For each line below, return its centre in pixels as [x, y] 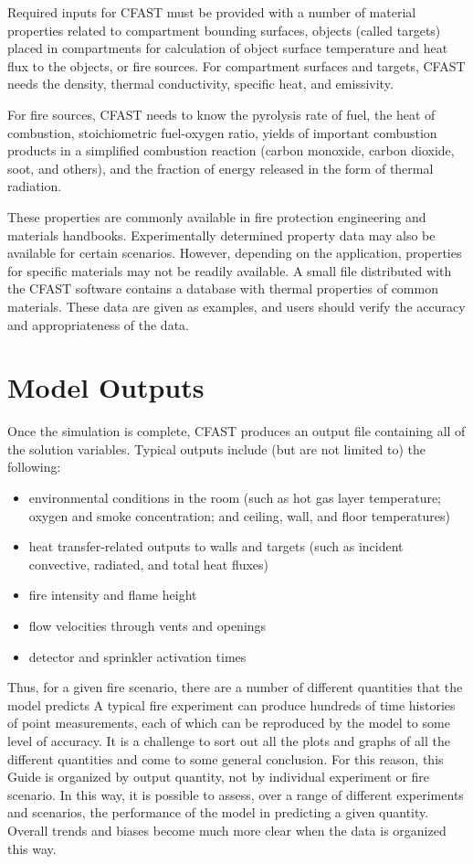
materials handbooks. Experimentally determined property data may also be [221, 235]
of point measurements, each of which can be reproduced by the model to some [229, 723]
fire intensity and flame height [113, 595]
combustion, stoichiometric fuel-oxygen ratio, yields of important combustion [222, 132]
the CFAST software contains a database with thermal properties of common [223, 288]
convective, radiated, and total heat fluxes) [149, 564]
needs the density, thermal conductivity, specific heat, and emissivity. [200, 84]
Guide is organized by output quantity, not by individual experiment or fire [219, 777]
